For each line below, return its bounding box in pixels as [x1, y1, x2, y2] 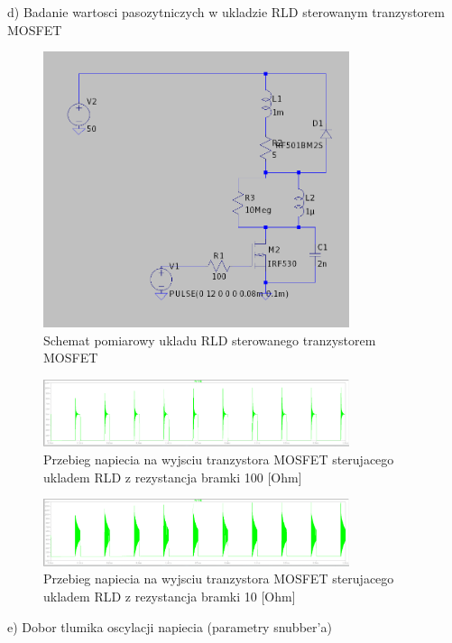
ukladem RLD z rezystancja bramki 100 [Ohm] [43, 467, 302, 486]
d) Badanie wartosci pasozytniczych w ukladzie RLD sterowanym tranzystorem [7, 3, 445, 21]
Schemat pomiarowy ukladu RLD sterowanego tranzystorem [43, 330, 376, 349]
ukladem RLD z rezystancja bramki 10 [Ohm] [43, 587, 296, 606]
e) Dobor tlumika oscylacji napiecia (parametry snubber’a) [7, 617, 332, 636]
